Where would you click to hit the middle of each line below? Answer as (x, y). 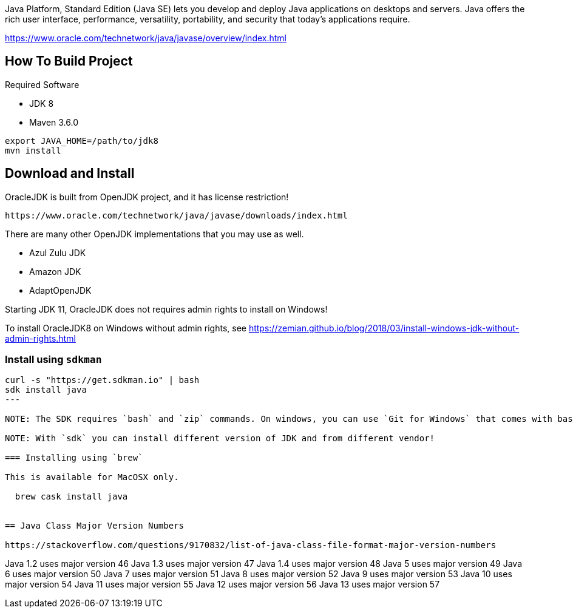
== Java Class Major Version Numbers (95, 526)
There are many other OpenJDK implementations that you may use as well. (154, 234)
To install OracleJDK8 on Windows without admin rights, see (126, 328)
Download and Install (70, 174)
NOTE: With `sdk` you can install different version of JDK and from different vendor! (220, 439)
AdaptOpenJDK (60, 290)
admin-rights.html (40, 338)
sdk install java (46, 390)
